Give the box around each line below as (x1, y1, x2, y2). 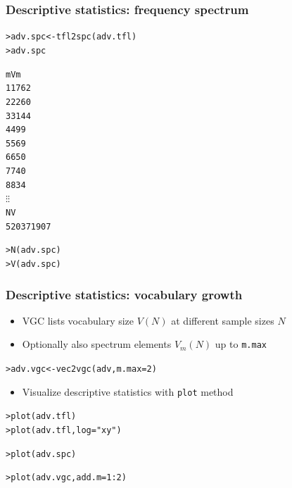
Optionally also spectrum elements (22, 337, 172, 351)
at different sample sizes (171, 313, 274, 327)
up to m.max (215, 337, 267, 351)
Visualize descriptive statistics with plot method (22, 384, 234, 399)
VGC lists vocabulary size (22, 313, 134, 327)
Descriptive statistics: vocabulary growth (6, 285, 243, 303)
